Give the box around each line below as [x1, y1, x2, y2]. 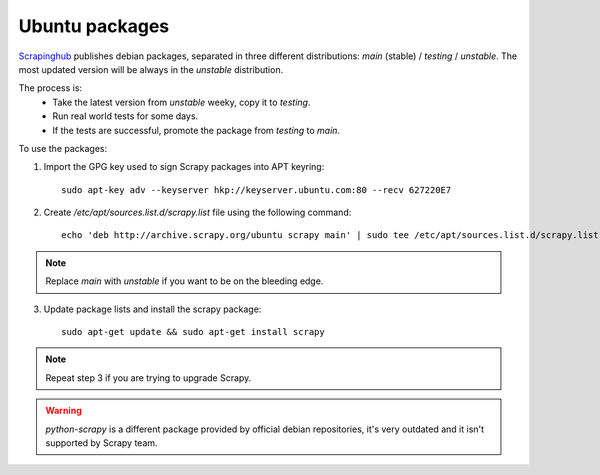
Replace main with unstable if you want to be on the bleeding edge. [45, 275, 324, 287]
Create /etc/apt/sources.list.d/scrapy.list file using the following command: [43, 206, 352, 219]
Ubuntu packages [18, 15, 170, 37]
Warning [45, 405, 82, 417]
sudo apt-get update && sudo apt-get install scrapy [61, 326, 325, 338]
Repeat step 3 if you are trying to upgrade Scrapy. [45, 371, 252, 384]
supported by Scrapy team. [45, 436, 159, 449]
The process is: [18, 82, 83, 94]
